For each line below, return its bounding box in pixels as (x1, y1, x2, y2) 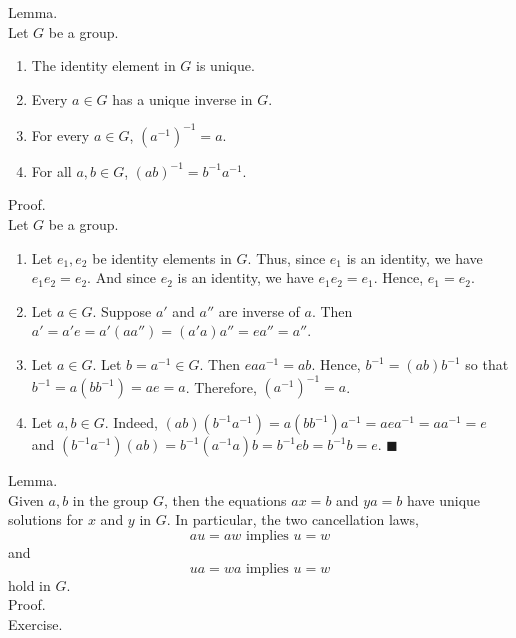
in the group (72, 489, 149, 510)
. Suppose (92, 300, 152, 321)
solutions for (8, 509, 84, 530)
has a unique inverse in (112, 88, 253, 109)
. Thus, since (247, 247, 326, 268)
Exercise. (8, 613, 63, 634)
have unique (406, 489, 481, 510)
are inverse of (218, 300, 300, 321)
